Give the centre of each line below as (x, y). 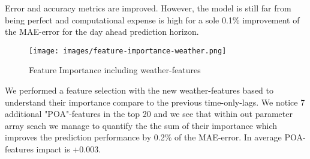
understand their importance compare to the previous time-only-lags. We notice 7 (155, 102)
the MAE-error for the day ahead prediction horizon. (102, 31)
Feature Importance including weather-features (115, 70)
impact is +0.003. (69, 149)
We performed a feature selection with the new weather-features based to (139, 90)
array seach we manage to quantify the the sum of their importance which (141, 125)
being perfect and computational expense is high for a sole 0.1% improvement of (152, 19)
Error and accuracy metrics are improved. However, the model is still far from (148, 8)
